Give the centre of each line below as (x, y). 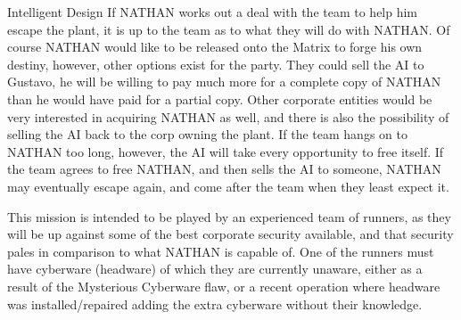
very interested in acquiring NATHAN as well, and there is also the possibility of (228, 116)
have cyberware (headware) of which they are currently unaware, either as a (215, 269)
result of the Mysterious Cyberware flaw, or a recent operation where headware (224, 286)
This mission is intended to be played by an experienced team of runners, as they (229, 216)
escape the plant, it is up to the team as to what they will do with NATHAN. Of (229, 29)
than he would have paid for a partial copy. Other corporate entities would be (220, 98)
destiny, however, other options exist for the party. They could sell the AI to (216, 64)
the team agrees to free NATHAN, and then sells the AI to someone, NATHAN (224, 169)
